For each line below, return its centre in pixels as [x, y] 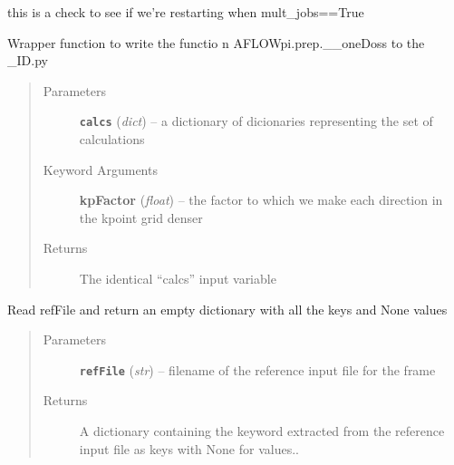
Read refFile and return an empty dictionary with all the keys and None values [227, 309]
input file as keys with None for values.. [189, 448]
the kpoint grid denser [141, 217]
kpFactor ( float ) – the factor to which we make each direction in [261, 200]
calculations [112, 139]
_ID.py [28, 60]
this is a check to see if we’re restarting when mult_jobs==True [186, 12]
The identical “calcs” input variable [178, 278]
